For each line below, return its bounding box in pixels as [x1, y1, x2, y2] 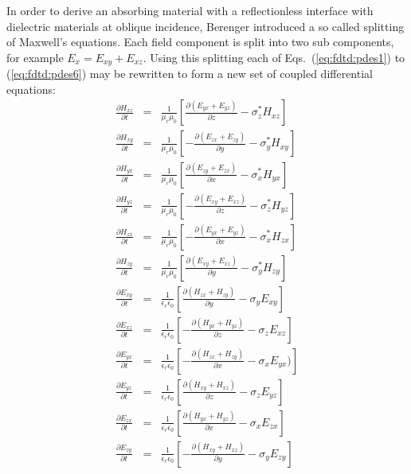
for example [6, 49, 64, 65]
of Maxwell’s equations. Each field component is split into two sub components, [6, 33, 394, 50]
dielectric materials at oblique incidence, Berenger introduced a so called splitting [6, 17, 405, 34]
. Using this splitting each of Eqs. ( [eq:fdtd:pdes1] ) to [143, 49, 405, 65]
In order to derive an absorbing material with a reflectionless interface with [6, 2, 374, 18]
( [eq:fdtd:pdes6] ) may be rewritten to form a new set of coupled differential [6, 65, 373, 82]
